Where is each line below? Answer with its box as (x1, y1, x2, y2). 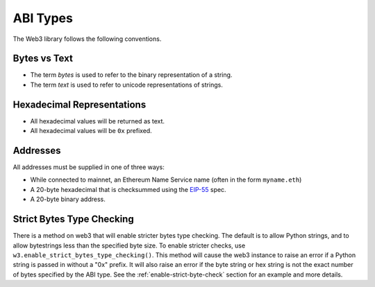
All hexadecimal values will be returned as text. (30, 116, 165, 125)
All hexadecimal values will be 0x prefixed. (30, 127, 152, 135)
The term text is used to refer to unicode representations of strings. (30, 80, 224, 89)
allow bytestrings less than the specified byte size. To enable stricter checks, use (12, 241, 246, 250)
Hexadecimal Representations (12, 98, 147, 110)
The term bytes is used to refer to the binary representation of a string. (30, 71, 233, 79)
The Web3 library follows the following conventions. (12, 35, 162, 43)
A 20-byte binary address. (30, 195, 106, 204)
